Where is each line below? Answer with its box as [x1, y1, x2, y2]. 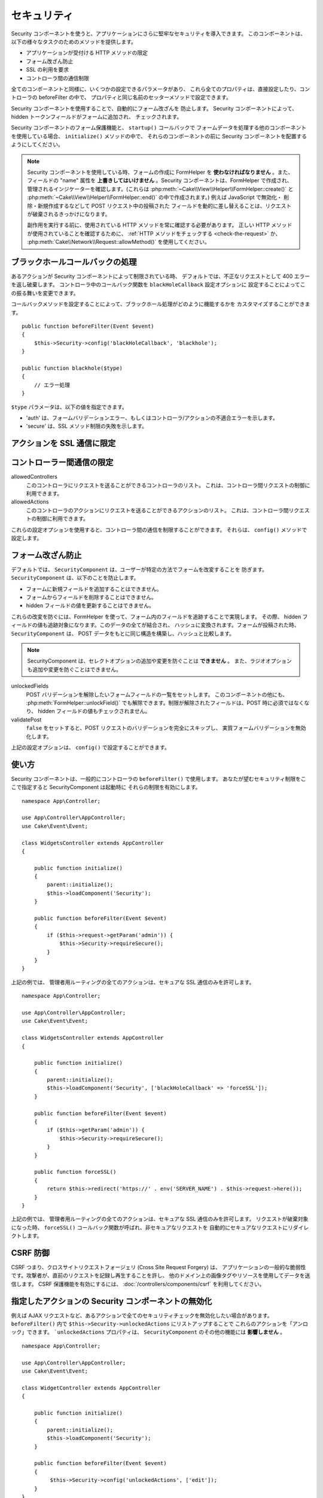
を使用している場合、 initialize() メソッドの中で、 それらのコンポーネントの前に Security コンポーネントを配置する [11, 132, 307, 140]
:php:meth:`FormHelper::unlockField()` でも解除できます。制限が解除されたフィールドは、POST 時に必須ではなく [26, 699, 304, 706]
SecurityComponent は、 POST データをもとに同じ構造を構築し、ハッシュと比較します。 [11, 630, 235, 637]
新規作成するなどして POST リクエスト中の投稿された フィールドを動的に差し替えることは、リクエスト [37, 202, 292, 209]
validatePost [11, 716, 42, 723]
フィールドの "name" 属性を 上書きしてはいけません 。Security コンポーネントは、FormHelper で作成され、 [27, 177, 292, 184]
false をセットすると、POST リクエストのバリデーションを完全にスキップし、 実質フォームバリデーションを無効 [26, 724, 306, 732]
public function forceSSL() [33, 1168, 117, 1176]
